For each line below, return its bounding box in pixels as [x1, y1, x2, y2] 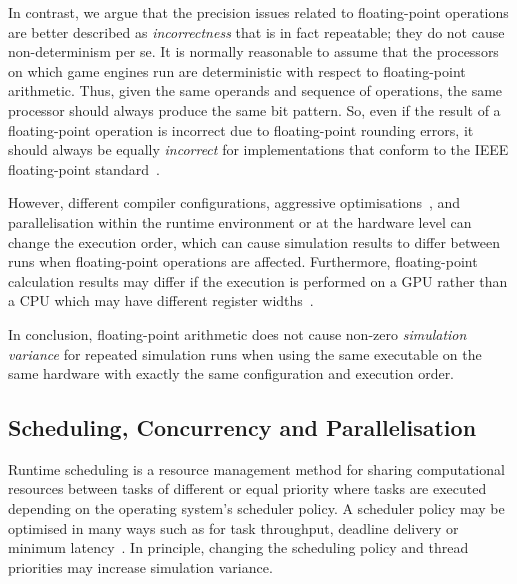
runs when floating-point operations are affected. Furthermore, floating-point [8, 251, 478, 272]
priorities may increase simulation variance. [8, 556, 273, 577]
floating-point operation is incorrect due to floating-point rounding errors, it [8, 119, 474, 140]
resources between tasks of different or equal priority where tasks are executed [8, 478, 487, 499]
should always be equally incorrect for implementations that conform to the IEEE [8, 139, 509, 160]
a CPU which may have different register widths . [8, 290, 314, 311]
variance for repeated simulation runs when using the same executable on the [8, 343, 482, 364]
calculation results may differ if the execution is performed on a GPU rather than [8, 270, 508, 291]
